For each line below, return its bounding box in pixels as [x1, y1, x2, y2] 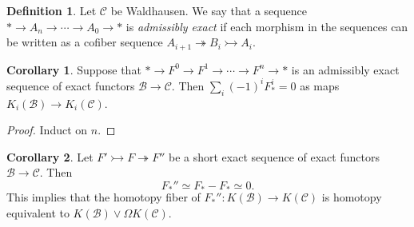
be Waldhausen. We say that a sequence [110, 2, 307, 18]
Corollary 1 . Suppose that [6, 61, 141, 78]
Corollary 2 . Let [6, 148, 94, 165]
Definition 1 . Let [6, 2, 97, 18]
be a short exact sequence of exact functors [168, 148, 380, 165]
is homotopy [321, 189, 382, 205]
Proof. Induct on [6, 121, 88, 138]
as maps [300, 77, 340, 94]
